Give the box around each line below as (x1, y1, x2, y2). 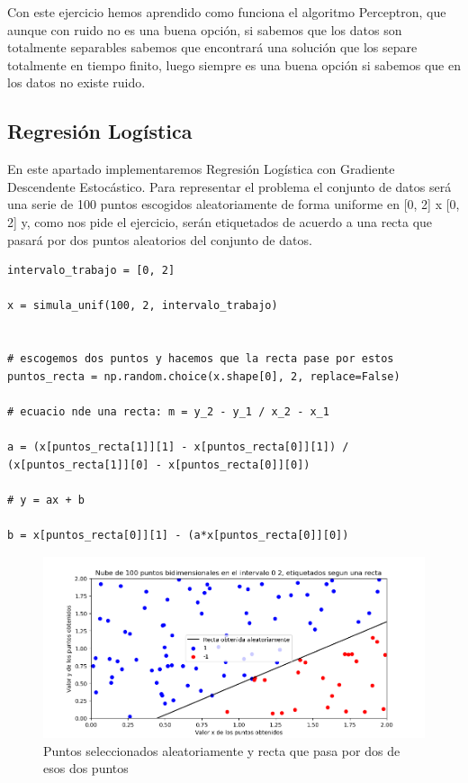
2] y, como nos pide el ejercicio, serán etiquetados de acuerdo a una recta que (7, 212, 433, 231)
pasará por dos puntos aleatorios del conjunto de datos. (7, 230, 312, 249)
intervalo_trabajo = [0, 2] (7, 264, 175, 278)
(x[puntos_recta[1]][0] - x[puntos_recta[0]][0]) (7, 458, 310, 471)
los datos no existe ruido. (7, 73, 146, 92)
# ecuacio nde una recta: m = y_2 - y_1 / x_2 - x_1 (7, 405, 329, 418)
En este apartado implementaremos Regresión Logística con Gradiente (7, 159, 395, 178)
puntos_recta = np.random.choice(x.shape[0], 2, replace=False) (7, 369, 400, 383)
